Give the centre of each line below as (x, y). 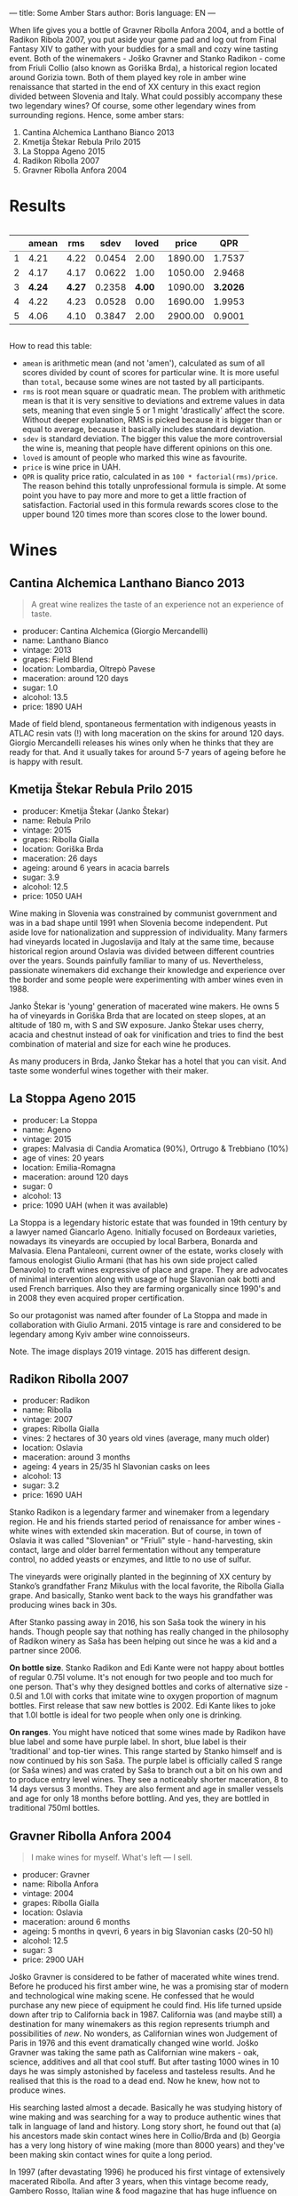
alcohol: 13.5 (45, 696)
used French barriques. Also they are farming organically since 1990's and (145, 1288)
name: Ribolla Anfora (60, 1884)
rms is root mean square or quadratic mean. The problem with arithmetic (154, 391)
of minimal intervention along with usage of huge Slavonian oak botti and (142, 1279)
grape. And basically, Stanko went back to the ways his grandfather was (141, 1596)
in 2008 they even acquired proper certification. (97, 1298)
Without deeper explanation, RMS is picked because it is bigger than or (152, 419)
